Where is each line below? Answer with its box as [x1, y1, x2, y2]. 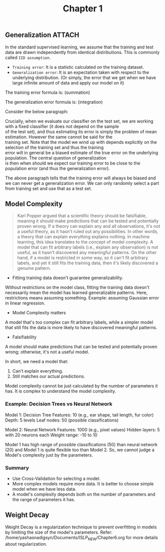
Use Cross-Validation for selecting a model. [12, 475, 101, 482]
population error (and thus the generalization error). [5, 165, 110, 171]
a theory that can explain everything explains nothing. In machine [17, 234, 150, 240]
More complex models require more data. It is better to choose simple [12, 481, 154, 487]
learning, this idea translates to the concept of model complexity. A [17, 239, 154, 245]
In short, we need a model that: [5, 359, 68, 365]
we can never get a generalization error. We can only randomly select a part [5, 180, 159, 186]
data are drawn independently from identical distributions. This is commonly [5, 49, 160, 55]
